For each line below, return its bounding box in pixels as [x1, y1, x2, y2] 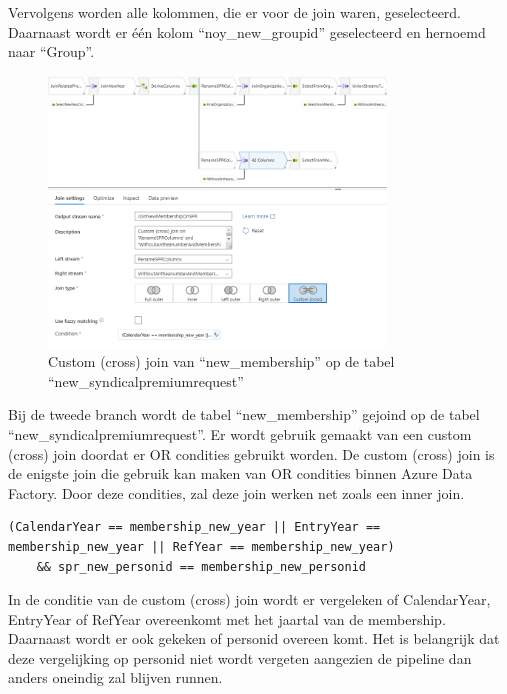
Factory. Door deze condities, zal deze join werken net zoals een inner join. [8, 482, 465, 503]
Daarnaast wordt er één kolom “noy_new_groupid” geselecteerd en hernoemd [8, 21, 486, 42]
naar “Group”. [8, 41, 95, 62]
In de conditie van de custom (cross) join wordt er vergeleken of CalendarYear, [8, 589, 491, 610]
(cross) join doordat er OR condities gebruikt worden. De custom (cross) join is [8, 443, 495, 464]
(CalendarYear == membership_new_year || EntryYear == [8, 520, 381, 535]
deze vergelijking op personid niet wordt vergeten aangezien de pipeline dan [8, 647, 472, 668]
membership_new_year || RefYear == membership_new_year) [8, 539, 395, 554]
